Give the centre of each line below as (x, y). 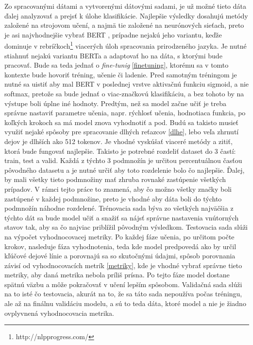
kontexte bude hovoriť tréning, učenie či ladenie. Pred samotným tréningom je (121, 74)
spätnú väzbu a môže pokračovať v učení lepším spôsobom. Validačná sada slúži (123, 284)
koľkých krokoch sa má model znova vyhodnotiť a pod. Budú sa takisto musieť (121, 122)
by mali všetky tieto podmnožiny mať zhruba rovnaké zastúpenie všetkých (115, 179)
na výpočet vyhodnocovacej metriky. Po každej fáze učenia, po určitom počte (119, 236)
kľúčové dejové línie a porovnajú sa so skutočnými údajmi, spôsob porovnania (120, 256)
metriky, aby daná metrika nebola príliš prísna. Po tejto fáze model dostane (117, 275)
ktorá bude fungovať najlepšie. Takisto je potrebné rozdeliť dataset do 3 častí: (120, 151)
